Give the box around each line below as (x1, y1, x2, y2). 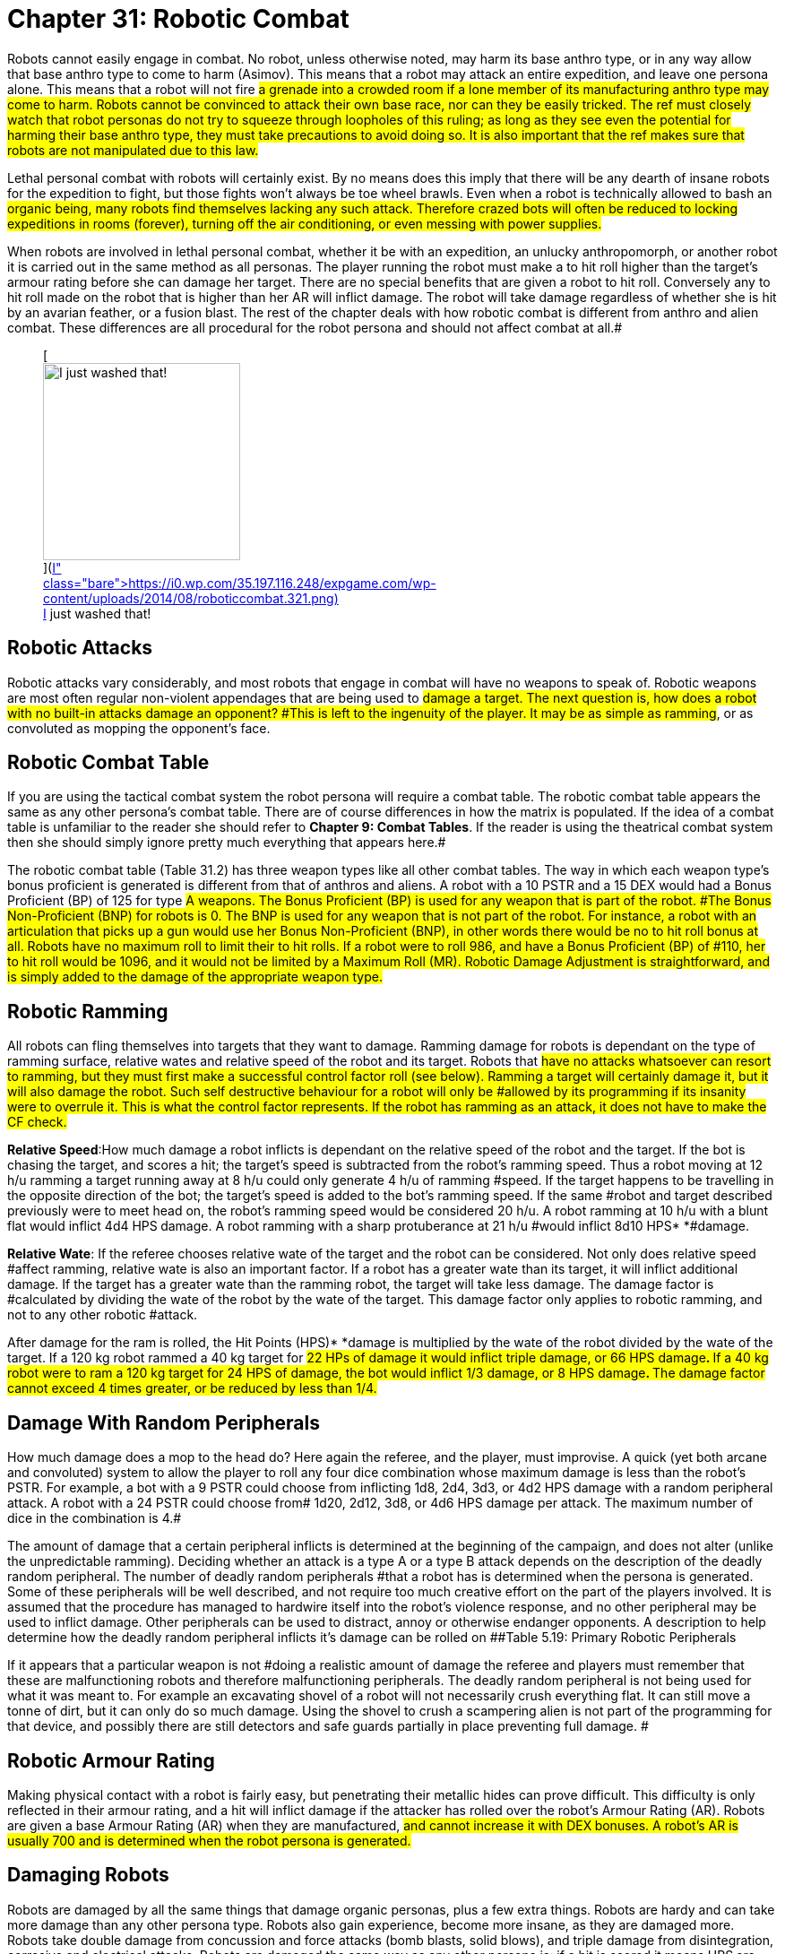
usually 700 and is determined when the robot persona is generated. (7, 1832, 411, 1848)
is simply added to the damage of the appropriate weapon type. (7, 969, 383, 985)
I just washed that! (43, 605, 151, 621)
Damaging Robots (7, 1863, 169, 1887)
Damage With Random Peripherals (7, 1411, 320, 1434)
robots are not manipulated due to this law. (7, 142, 259, 158)
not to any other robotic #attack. (7, 1307, 198, 1323)
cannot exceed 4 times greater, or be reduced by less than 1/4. (7, 1380, 377, 1396)
